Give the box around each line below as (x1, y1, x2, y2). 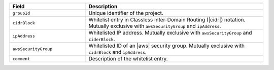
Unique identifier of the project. (88, 10, 163, 16)
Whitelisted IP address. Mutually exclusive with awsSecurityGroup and (88, 29, 252, 36)
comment (12, 56, 30, 61)
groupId (12, 10, 30, 16)
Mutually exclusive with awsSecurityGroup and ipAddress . (88, 23, 221, 29)
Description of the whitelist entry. (88, 55, 168, 62)
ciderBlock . (88, 36, 115, 43)
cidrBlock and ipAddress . (88, 49, 147, 55)
